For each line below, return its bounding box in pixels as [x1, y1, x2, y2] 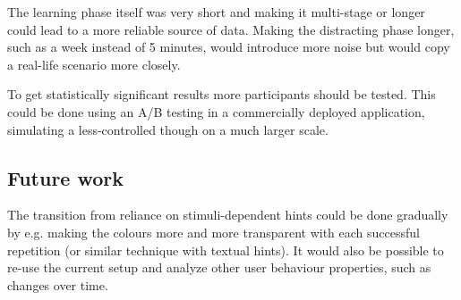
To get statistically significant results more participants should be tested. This [7, 85, 436, 104]
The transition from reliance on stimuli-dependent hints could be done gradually [7, 205, 448, 224]
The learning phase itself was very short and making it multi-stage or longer [7, 3, 425, 21]
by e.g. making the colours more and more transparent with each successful [7, 222, 420, 241]
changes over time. [7, 275, 108, 294]
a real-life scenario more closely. [7, 54, 181, 73]
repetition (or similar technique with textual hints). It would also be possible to [7, 240, 444, 259]
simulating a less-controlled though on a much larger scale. [7, 120, 329, 138]
